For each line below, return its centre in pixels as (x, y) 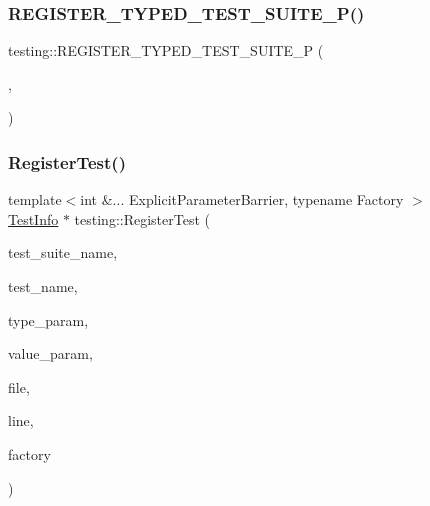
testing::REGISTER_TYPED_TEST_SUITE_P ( (166, 50)
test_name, (43, 286)
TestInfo (33, 218)
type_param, (48, 319)
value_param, (50, 353)
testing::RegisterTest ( (142, 218)
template (35, 199)
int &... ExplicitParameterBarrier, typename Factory (242, 199)
